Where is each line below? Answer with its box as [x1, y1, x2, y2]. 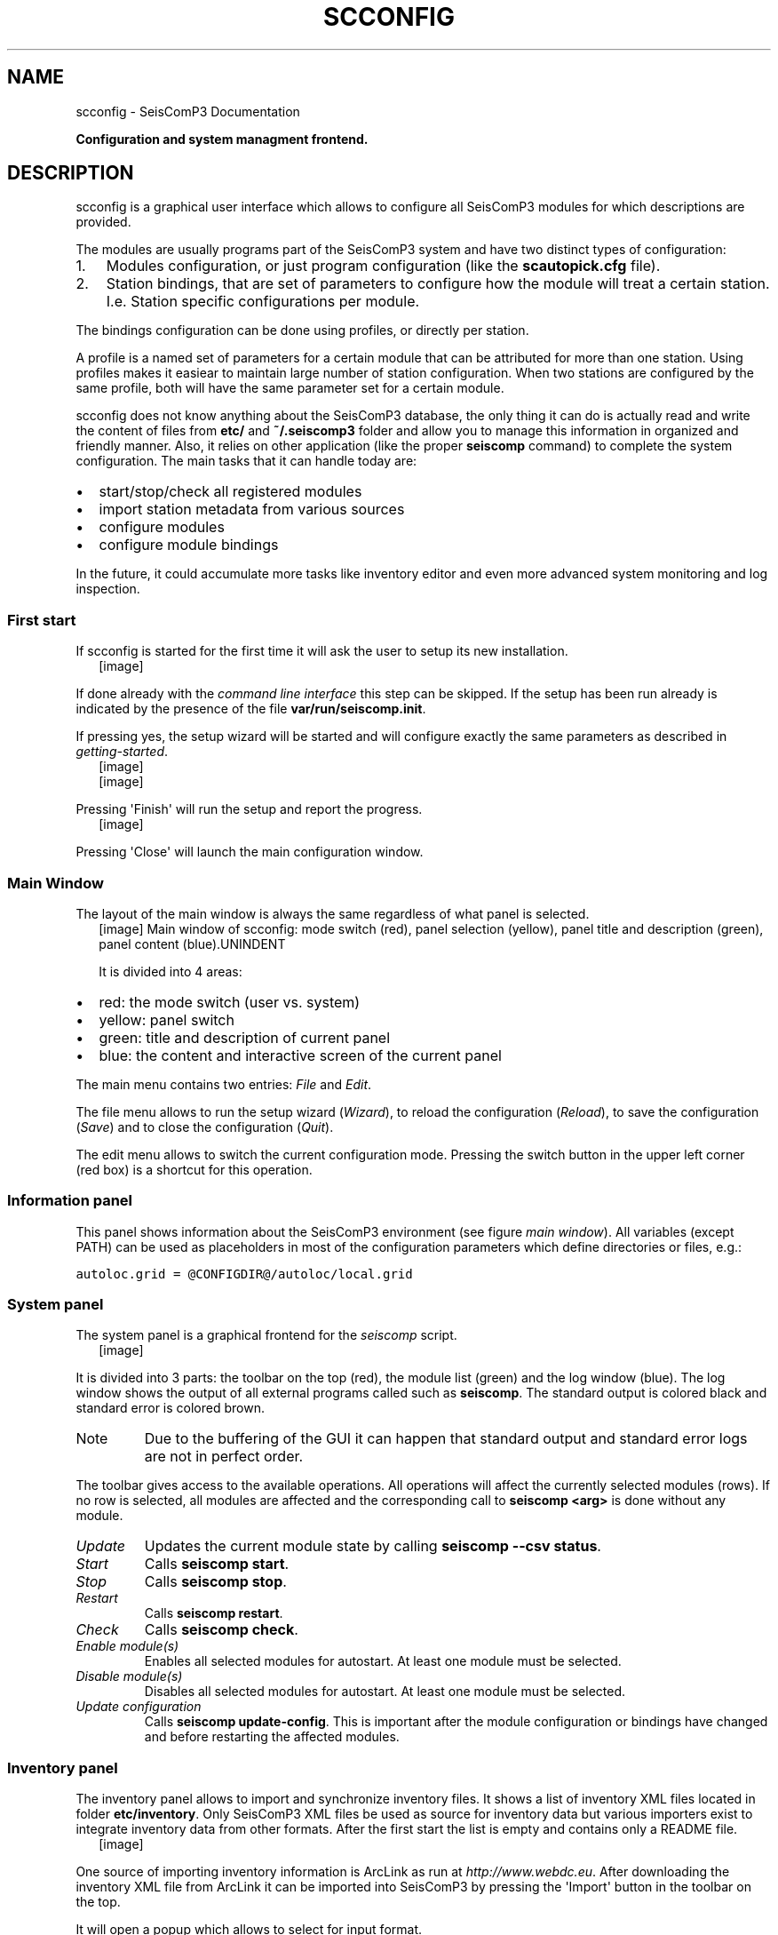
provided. [75, 214, 131, 230]
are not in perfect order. [144, 1447, 304, 1466]
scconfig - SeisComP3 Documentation [75, 103, 300, 119]
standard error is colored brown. [75, 1400, 265, 1416]
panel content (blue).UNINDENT [99, 936, 286, 952]
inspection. [75, 581, 140, 597]
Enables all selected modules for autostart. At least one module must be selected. [144, 1653, 622, 1669]
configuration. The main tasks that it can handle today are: [75, 453, 417, 469]
